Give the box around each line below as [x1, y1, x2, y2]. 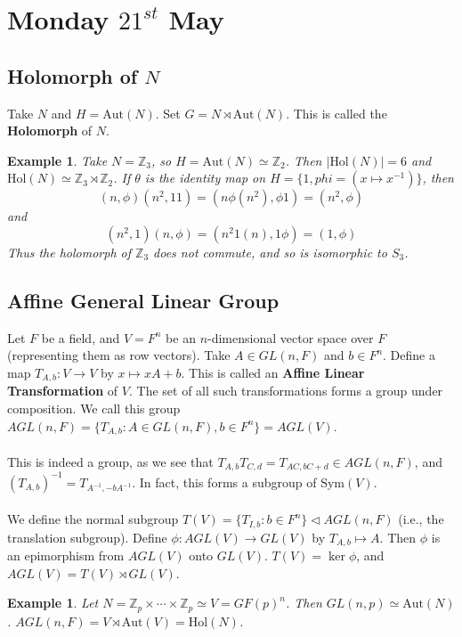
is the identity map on [144, 168, 266, 187]
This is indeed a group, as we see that [7, 452, 214, 470]
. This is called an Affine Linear [181, 363, 365, 381]
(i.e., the [398, 510, 444, 528]
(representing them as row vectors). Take [7, 346, 231, 364]
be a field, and [41, 328, 120, 347]
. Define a [383, 346, 435, 364]
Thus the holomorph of [7, 242, 132, 261]
